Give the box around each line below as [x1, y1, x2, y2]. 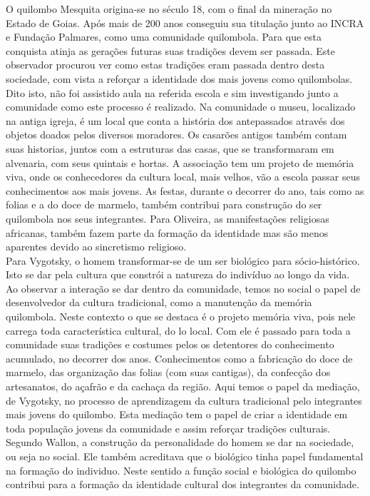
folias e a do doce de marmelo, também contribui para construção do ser [6, 197, 322, 212]
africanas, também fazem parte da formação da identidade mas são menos [6, 225, 329, 240]
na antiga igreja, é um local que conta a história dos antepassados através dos [6, 113, 345, 128]
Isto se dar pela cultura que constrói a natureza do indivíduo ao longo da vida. [6, 267, 350, 282]
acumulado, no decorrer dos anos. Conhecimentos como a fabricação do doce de [6, 350, 353, 365]
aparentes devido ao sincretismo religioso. [6, 239, 187, 254]
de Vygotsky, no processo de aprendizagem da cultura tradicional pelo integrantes [6, 393, 362, 408]
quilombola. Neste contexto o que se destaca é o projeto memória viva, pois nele [6, 309, 356, 324]
